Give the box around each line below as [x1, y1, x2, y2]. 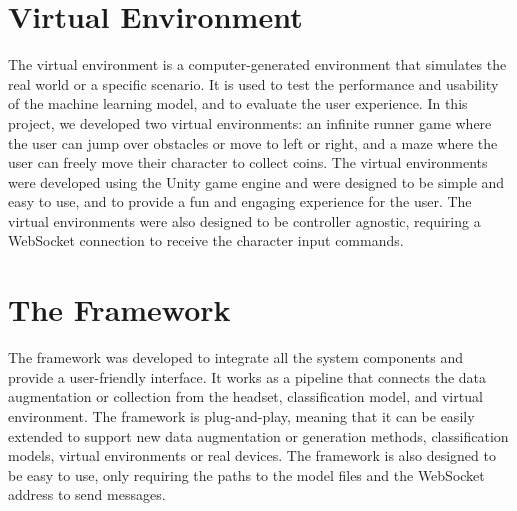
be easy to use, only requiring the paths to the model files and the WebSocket [8, 464, 485, 485]
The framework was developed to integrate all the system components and [8, 347, 463, 368]
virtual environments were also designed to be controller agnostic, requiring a [8, 210, 481, 231]
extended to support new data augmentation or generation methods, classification [8, 425, 509, 446]
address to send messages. [8, 484, 166, 505]
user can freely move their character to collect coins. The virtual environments [8, 152, 488, 173]
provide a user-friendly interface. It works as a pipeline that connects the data [8, 366, 487, 387]
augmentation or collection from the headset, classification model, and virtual [8, 386, 483, 407]
